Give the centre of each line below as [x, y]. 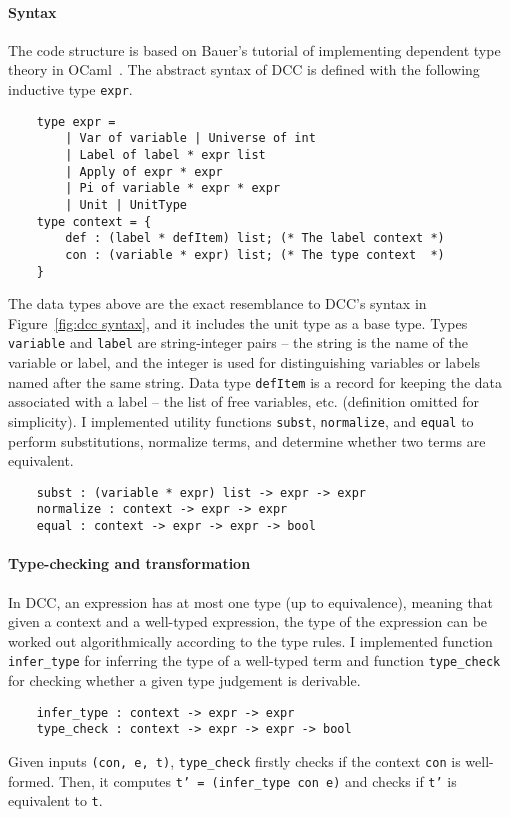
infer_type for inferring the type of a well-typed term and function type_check [254, 660]
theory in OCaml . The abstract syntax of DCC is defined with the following [244, 69]
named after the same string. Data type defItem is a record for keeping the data [255, 381]
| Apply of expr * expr [144, 171]
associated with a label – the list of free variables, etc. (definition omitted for [243, 401]
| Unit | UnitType [126, 204]
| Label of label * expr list [165, 154]
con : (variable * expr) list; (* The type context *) [255, 254]
